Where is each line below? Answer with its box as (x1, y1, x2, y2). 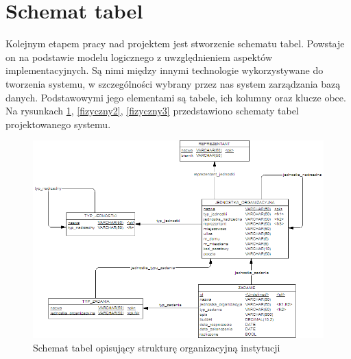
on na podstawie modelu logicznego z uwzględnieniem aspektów (5, 49, 273, 64)
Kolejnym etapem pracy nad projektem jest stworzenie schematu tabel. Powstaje (5, 36, 345, 51)
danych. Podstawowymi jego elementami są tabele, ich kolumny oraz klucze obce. (5, 90, 346, 104)
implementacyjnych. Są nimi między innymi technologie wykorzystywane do (5, 63, 324, 77)
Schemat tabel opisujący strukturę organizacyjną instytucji (33, 340, 280, 354)
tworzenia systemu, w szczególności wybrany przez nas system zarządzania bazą (5, 76, 341, 90)
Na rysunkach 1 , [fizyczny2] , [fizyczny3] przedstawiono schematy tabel (5, 103, 299, 118)
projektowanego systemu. (5, 116, 111, 131)
